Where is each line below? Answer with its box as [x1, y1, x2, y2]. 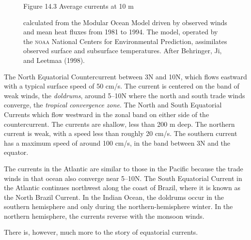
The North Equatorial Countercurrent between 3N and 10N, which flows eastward [4, 71, 247, 81]
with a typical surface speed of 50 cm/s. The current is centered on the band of [4, 81, 239, 91]
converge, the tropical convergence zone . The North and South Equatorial [4, 100, 222, 110]
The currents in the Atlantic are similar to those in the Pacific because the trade [4, 163, 243, 173]
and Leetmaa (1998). [23, 55, 85, 65]
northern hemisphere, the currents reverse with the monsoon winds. [4, 210, 204, 221]
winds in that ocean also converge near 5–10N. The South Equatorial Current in [4, 173, 242, 183]
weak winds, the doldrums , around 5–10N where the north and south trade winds [4, 90, 245, 100]
